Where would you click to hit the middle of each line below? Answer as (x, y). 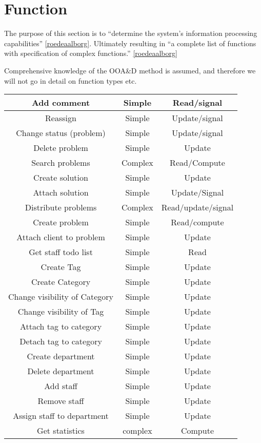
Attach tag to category (61, 326)
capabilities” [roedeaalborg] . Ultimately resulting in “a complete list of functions (130, 43)
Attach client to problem (61, 237)
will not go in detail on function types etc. (71, 80)
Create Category (61, 282)
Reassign (61, 118)
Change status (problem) (61, 133)
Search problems (61, 163)
